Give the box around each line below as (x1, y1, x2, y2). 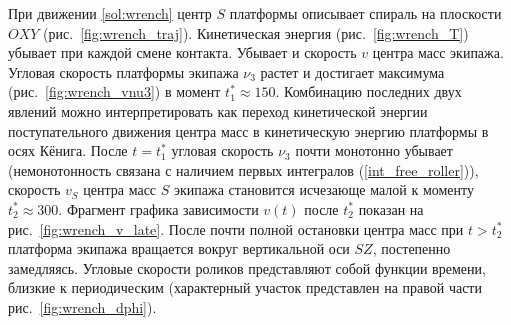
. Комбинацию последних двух (275, 81, 462, 102)
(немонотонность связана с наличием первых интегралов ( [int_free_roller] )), (8, 159, 479, 180)
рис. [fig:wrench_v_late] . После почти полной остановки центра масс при (8, 218, 464, 239)
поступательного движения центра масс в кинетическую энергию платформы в (8, 120, 489, 141)
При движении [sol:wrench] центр (8, 3, 212, 23)
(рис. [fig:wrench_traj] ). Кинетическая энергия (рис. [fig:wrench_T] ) (43, 22, 469, 43)
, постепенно (372, 238, 451, 259)
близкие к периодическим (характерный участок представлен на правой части (8, 277, 482, 298)
